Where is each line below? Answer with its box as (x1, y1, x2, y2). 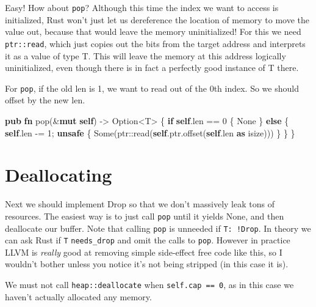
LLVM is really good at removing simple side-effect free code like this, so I (5, 245, 282, 258)
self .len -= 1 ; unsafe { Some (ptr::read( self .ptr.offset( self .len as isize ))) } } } (5, 126, 295, 139)
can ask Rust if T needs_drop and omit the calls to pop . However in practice (5, 234, 290, 246)
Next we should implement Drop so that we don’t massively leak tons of (5, 198, 275, 210)
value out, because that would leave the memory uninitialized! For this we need (5, 25, 301, 38)
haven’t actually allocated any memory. (5, 290, 152, 303)
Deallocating (5, 162, 112, 187)
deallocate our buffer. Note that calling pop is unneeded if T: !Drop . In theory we (5, 221, 311, 234)
